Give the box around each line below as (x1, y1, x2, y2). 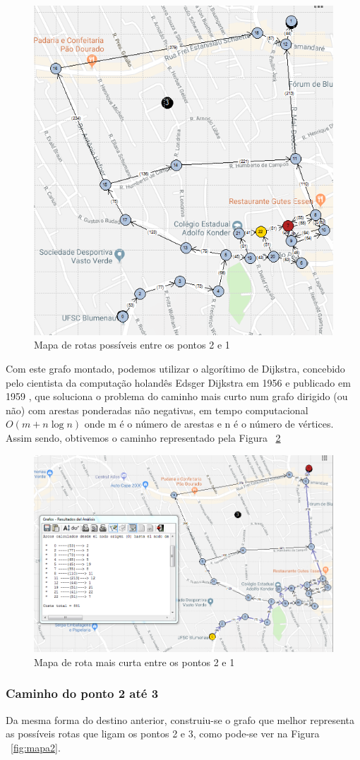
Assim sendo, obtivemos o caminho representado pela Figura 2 (6, 430, 281, 445)
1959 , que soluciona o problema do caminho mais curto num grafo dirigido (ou (6, 389, 348, 404)
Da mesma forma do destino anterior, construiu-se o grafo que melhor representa (6, 712, 354, 727)
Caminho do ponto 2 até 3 (6, 684, 159, 702)
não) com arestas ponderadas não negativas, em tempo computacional (6, 402, 308, 417)
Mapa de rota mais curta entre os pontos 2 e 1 (34, 654, 235, 669)
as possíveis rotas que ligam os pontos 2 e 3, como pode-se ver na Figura (6, 726, 320, 741)
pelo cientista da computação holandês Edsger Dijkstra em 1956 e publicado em (6, 375, 351, 390)
